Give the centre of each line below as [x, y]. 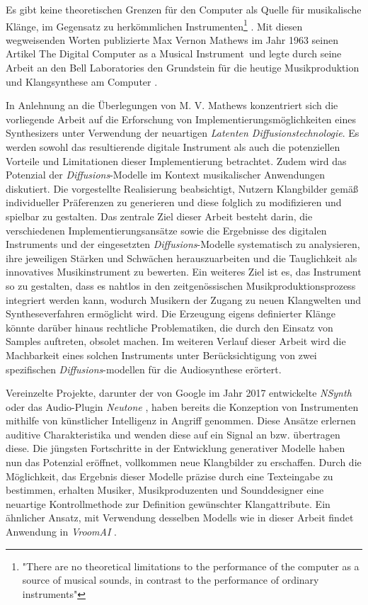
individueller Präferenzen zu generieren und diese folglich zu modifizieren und [174, 202]
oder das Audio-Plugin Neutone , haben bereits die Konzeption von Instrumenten [182, 406]
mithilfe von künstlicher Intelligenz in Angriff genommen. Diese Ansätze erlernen [181, 420]
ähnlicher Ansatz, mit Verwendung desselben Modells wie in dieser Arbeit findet [180, 518]
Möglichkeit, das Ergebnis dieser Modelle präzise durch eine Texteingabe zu [169, 476]
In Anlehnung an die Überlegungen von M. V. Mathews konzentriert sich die [172, 105]
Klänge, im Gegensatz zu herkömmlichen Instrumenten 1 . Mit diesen [154, 25]
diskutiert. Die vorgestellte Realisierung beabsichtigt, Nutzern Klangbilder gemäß [182, 188]
